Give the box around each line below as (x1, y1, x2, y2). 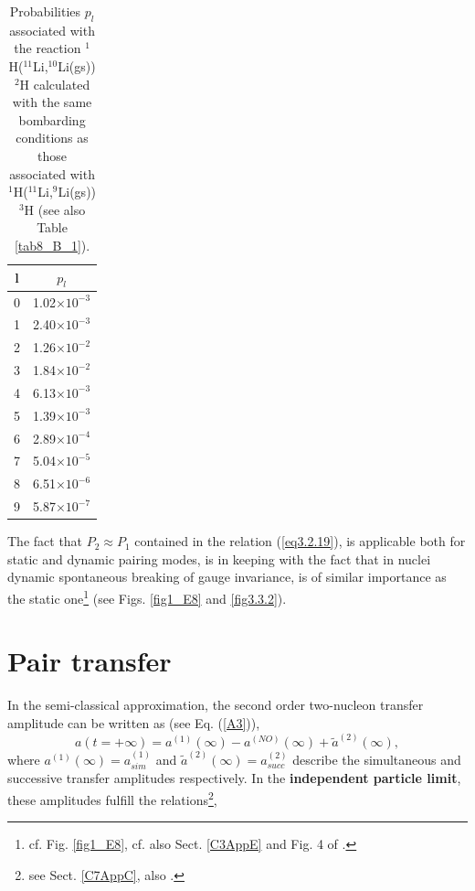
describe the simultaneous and (292, 750, 461, 769)
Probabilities (9, 2, 81, 20)
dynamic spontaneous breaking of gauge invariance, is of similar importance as (7, 567, 447, 586)
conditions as (16, 128, 89, 147)
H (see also (24, 199, 86, 219)
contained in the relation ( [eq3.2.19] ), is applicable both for (134, 531, 466, 551)
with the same (12, 92, 92, 112)
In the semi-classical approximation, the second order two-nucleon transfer (7, 695, 424, 714)
